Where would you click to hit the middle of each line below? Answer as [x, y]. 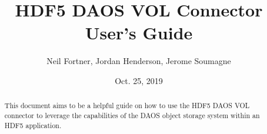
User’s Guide [139, 33]
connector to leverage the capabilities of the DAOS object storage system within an [132, 115]
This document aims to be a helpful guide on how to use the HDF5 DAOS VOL [127, 105]
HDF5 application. [33, 125]
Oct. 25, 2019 [139, 80]
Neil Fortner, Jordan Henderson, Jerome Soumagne [139, 61]
